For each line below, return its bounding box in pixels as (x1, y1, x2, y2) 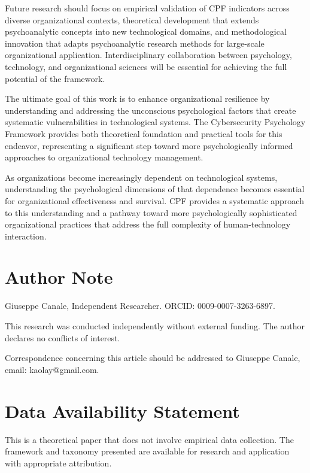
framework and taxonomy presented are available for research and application (5, 445, 290, 457)
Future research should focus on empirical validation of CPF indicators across (5, 2, 290, 14)
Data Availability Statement (5, 398, 240, 423)
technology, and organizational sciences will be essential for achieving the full (5, 60, 287, 72)
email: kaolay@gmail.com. (5, 363, 99, 375)
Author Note (5, 265, 113, 289)
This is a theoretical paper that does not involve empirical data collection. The (5, 433, 294, 445)
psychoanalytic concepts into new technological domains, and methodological (5, 25, 287, 38)
